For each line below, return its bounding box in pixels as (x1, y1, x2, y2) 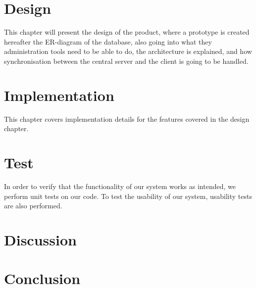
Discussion (4, 229, 77, 249)
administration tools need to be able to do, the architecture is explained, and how (4, 46, 252, 56)
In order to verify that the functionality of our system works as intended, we (4, 181, 236, 191)
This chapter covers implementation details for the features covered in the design (4, 113, 250, 124)
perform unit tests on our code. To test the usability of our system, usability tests (4, 191, 252, 201)
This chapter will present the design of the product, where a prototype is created (4, 27, 250, 37)
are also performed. (4, 200, 62, 211)
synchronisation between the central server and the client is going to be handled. (4, 55, 249, 66)
